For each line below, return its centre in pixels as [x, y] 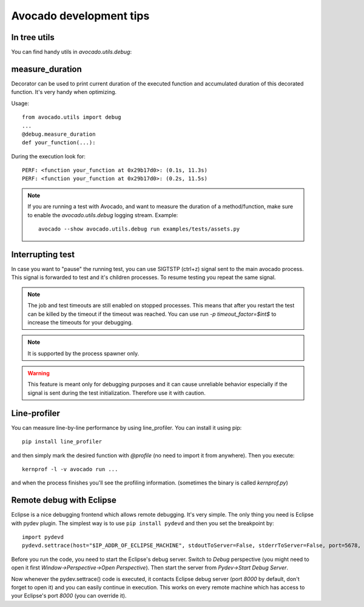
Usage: [20, 103]
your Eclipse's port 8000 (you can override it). [69, 596]
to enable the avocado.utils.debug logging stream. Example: [103, 215]
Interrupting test [43, 254]
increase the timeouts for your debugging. [80, 322]
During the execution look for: [49, 156]
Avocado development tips [80, 16]
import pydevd [43, 537]
